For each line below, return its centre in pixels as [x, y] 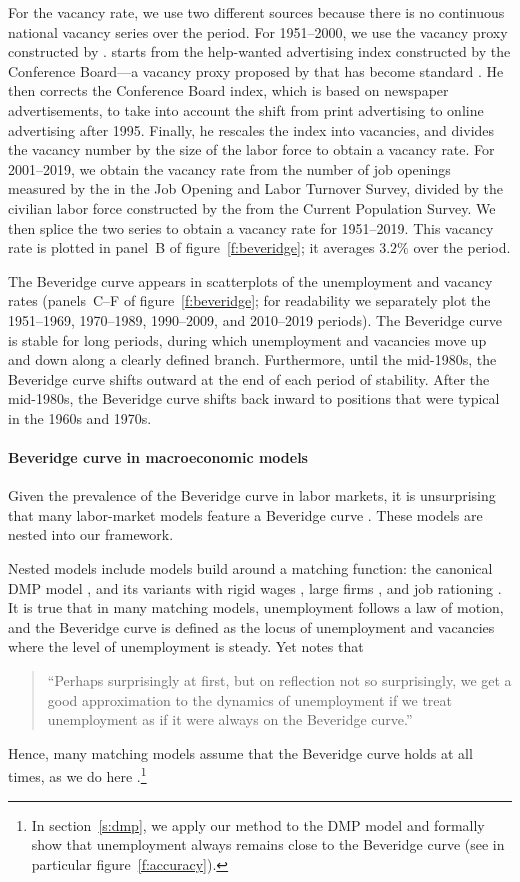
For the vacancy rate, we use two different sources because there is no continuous [256, 12]
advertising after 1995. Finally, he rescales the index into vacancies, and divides [251, 129]
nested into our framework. [91, 534]
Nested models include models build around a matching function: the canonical [250, 568]
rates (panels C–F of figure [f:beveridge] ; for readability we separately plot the [249, 300]
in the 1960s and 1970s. [80, 417]
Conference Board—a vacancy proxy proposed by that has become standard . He [256, 70]
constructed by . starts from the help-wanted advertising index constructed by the [259, 51]
